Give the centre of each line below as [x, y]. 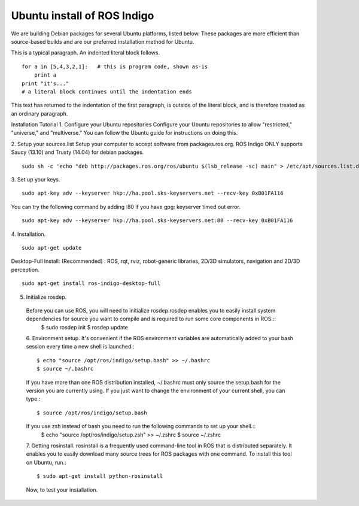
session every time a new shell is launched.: [80, 347]
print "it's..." [45, 83]
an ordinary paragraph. [39, 113]
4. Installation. [28, 234]
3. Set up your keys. [36, 180]
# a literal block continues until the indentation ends [107, 92]
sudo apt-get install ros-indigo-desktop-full [91, 284]
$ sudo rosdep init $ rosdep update [85, 327]
